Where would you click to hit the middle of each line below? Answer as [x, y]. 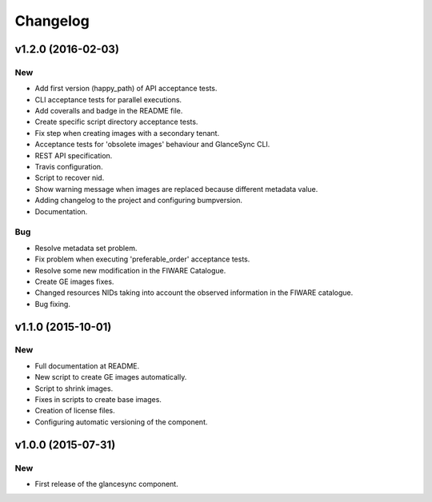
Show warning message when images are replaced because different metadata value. [176, 189]
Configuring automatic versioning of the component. [121, 422]
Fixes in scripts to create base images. [98, 400]
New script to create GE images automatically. [111, 377]
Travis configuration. [69, 167]
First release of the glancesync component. [107, 484]
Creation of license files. [75, 411]
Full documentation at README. [87, 366]
